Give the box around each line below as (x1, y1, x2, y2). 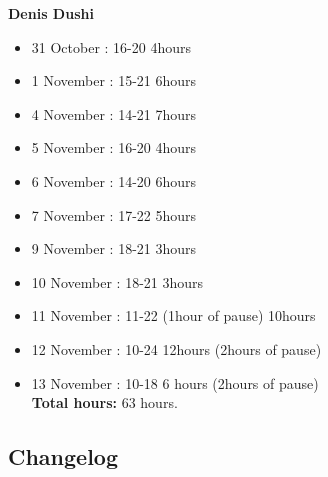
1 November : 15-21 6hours (31, 70, 197, 91)
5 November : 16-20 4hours (31, 137, 197, 158)
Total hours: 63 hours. (31, 392, 178, 413)
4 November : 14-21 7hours (31, 103, 197, 124)
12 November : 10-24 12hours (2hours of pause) (31, 338, 322, 359)
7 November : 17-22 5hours (31, 204, 197, 225)
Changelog (8, 441, 119, 472)
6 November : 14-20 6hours (31, 170, 197, 191)
